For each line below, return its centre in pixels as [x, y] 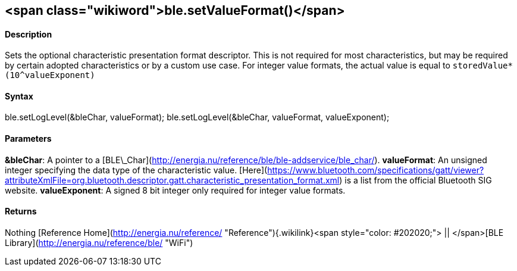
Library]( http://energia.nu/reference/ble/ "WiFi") [99, 242]
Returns [21, 211]
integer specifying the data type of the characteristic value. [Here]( [136, 170]
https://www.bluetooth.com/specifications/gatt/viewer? [376, 170]
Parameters [28, 139]
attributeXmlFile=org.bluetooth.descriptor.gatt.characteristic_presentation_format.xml [172, 180]
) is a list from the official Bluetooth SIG [416, 180]
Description [29, 34]
